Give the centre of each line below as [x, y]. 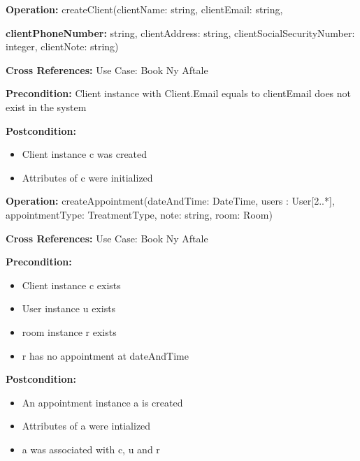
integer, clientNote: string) [62, 46]
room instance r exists [69, 331]
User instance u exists [69, 308]
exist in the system [46, 107]
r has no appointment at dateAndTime [105, 355]
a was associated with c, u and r [91, 449]
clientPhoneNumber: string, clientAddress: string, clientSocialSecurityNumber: [180, 32]
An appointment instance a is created [102, 402]
